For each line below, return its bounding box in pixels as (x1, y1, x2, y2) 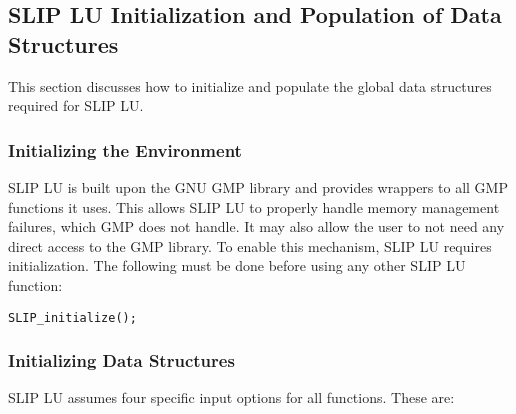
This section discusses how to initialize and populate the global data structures (8, 75, 492, 96)
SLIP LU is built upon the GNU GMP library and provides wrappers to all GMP (8, 177, 508, 197)
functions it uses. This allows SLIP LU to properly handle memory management (8, 196, 500, 217)
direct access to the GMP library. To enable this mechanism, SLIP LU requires (8, 235, 492, 256)
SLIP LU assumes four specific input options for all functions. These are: (8, 387, 455, 408)
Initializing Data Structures (8, 348, 235, 373)
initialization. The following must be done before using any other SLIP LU (8, 255, 466, 276)
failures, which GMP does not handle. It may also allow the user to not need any (8, 216, 505, 237)
